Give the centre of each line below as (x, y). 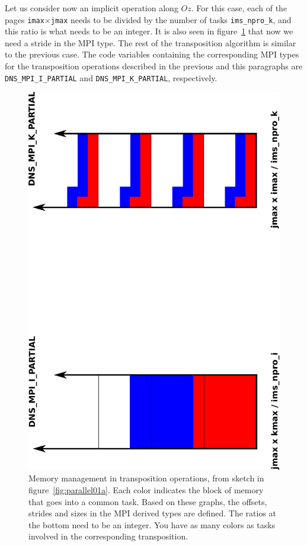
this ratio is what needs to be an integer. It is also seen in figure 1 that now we (149, 31)
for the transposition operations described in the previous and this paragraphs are (154, 66)
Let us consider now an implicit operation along (92, 8)
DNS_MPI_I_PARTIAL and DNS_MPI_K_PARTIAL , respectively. (111, 77)
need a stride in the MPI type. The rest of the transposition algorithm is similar (151, 42)
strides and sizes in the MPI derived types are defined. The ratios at (153, 513)
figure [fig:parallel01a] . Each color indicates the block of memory (146, 490)
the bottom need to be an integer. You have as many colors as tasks (152, 524)
